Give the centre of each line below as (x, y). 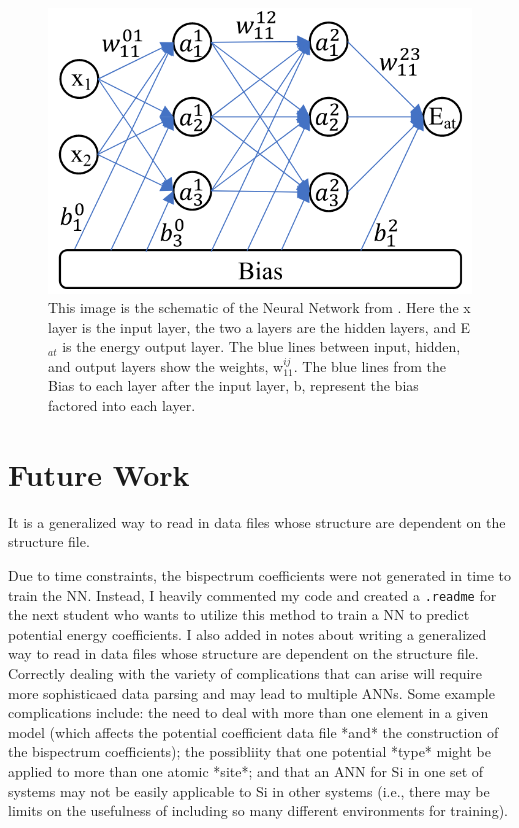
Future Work (99, 473)
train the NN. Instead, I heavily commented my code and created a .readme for (252, 594)
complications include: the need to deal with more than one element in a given (248, 712)
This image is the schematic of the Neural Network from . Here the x (259, 307)
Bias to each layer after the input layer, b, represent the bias (233, 385)
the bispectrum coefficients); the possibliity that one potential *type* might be (249, 751)
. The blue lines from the (369, 365)
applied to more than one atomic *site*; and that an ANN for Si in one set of (246, 770)
